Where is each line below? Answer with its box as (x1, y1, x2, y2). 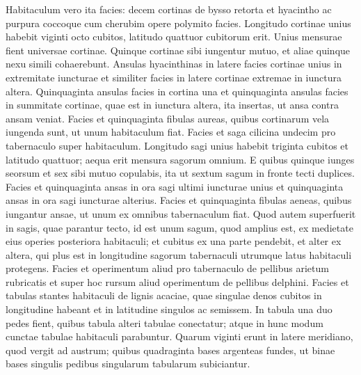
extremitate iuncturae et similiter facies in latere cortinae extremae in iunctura (6, 70, 342, 84)
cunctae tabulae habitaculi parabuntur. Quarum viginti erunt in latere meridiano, (6, 329, 353, 344)
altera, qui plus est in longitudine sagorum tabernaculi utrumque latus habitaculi (6, 247, 352, 262)
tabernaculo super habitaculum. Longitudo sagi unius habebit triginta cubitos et (6, 138, 349, 152)
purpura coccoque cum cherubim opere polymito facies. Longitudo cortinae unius (6, 15, 351, 30)
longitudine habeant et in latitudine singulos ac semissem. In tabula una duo (6, 302, 332, 317)
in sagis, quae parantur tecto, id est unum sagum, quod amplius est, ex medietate (6, 220, 353, 234)
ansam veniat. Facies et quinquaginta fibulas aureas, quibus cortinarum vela (6, 111, 330, 125)
